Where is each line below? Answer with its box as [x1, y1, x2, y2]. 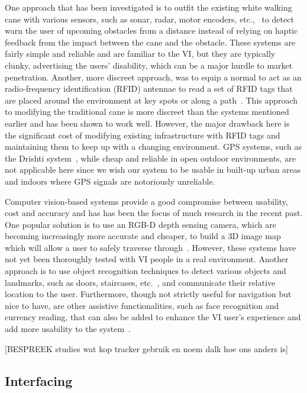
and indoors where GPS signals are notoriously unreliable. [5, 175, 215, 187]
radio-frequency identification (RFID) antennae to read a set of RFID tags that [5, 82, 293, 95]
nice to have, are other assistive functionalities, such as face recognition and [5, 299, 279, 311]
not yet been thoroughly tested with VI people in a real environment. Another [5, 253, 289, 265]
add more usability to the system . [5, 323, 131, 335]
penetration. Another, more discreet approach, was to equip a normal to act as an [5, 70, 302, 83]
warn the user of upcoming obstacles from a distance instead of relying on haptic [5, 24, 298, 37]
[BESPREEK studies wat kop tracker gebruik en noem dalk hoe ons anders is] [5, 342, 288, 355]
